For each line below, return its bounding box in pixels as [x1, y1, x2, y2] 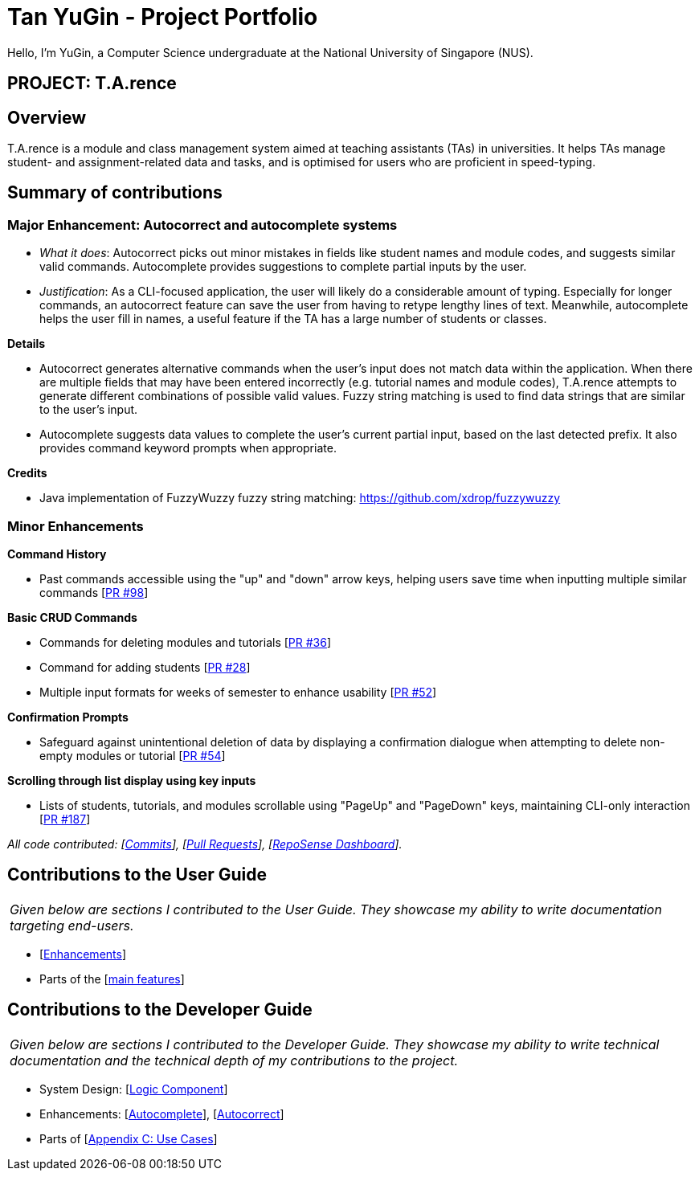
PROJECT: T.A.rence [7, 73, 177, 94]
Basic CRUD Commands [7, 610, 137, 624]
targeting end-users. [10, 917, 134, 934]
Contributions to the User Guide [7, 864, 267, 885]
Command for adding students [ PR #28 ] [39, 660, 251, 674]
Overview [7, 107, 87, 128]
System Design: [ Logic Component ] [39, 1081, 228, 1096]
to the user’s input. [39, 403, 138, 417]
